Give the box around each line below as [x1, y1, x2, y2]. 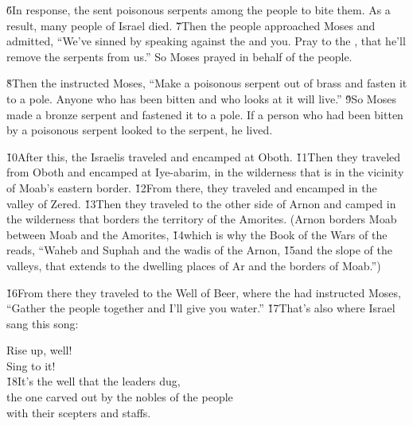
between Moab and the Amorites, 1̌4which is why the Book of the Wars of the [6, 226, 388, 242]
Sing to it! [6, 357, 56, 374]
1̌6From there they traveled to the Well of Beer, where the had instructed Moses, [6, 284, 401, 300]
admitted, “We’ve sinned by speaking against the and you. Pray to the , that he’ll [6, 33, 406, 49]
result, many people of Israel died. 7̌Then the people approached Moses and [6, 17, 376, 33]
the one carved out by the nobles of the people [6, 389, 233, 405]
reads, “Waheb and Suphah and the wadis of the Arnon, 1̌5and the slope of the [6, 242, 392, 258]
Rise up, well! [6, 342, 72, 358]
